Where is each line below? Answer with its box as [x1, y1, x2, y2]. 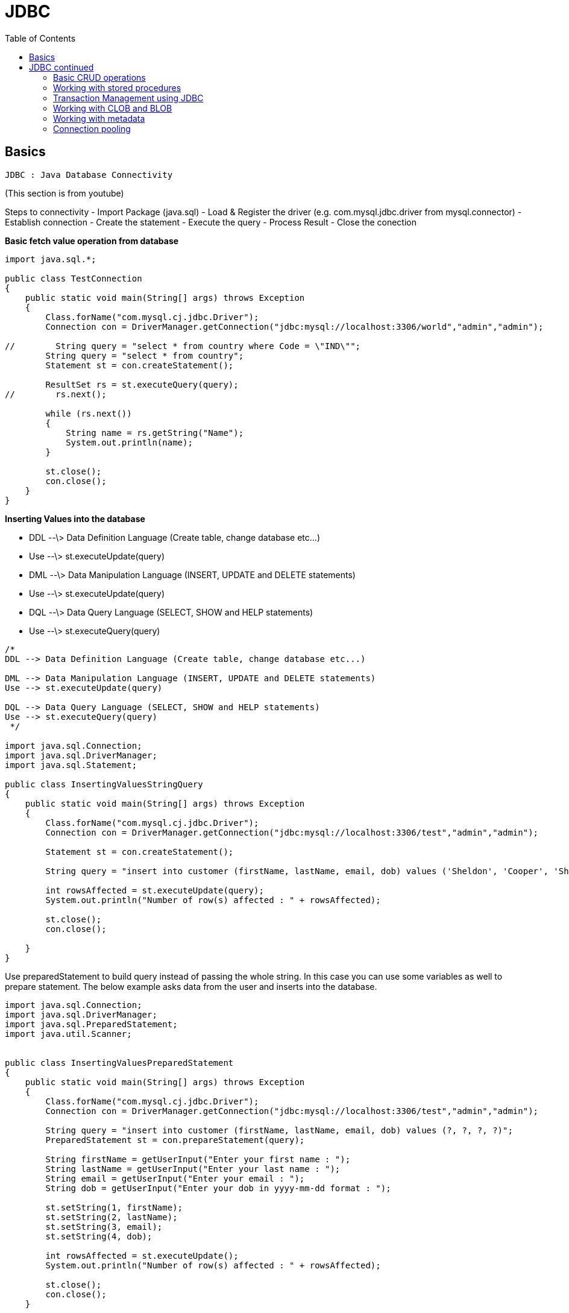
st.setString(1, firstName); [45, 1202, 183, 1212]
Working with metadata [53, 113, 145, 124]
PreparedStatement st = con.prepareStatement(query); [45, 1135, 305, 1145]
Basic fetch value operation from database [5, 235, 179, 246]
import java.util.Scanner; [5, 1028, 132, 1039]
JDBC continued [29, 61, 94, 72]
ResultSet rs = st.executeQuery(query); [45, 379, 239, 389]
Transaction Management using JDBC [53, 92, 204, 103]
